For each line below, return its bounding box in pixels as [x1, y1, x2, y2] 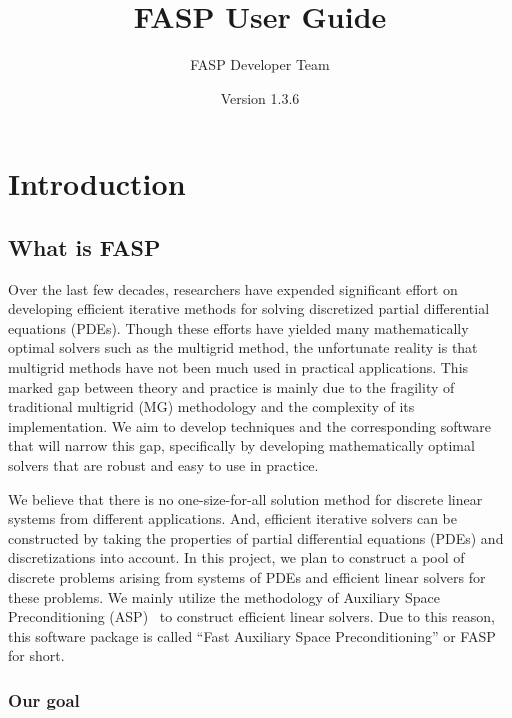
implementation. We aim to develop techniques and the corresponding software [8, 415, 491, 436]
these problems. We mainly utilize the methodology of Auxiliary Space [8, 586, 440, 607]
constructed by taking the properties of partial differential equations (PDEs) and [8, 527, 504, 548]
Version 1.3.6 [220, 87, 300, 108]
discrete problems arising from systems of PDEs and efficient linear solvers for [8, 567, 486, 588]
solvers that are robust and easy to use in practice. [8, 455, 319, 476]
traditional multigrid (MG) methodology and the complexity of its [8, 396, 415, 417]
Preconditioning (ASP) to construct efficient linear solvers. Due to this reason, [8, 606, 495, 627]
